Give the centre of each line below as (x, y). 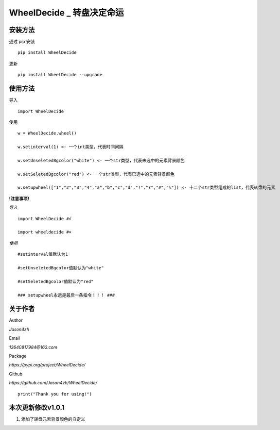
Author (16, 320)
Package (18, 356)
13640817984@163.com (33, 347)
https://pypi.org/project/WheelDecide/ (47, 365)
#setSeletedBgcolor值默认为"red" (56, 281)
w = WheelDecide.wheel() (47, 133)
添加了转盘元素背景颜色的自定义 (53, 419)
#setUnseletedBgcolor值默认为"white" (61, 268)
